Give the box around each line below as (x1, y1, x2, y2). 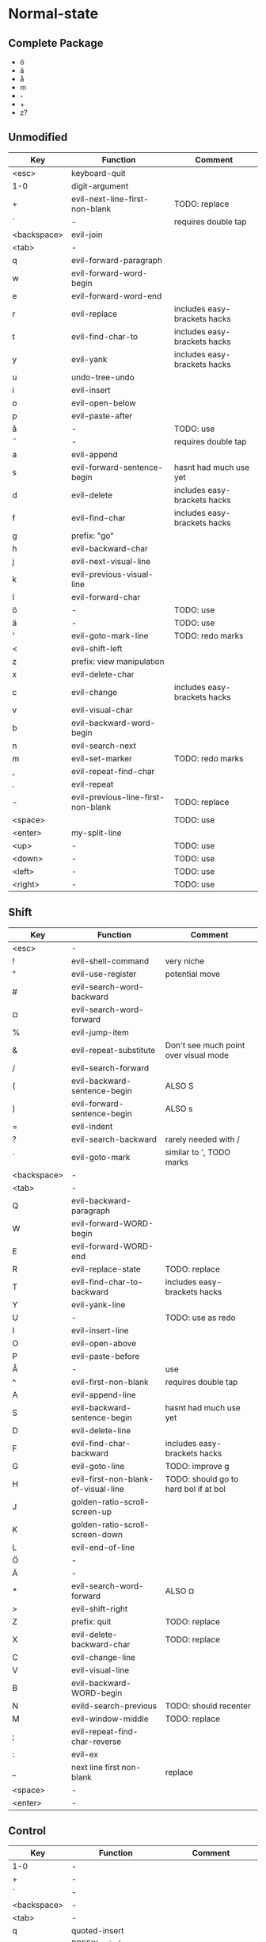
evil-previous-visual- (70, 568, 154, 579)
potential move (165, 968, 220, 979)
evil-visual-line (70, 1665, 130, 1676)
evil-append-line (70, 1389, 136, 1400)
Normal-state (8, 5, 99, 23)
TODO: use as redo (165, 1312, 236, 1323)
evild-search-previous (70, 1700, 157, 1711)
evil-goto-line (70, 1460, 125, 1471)
